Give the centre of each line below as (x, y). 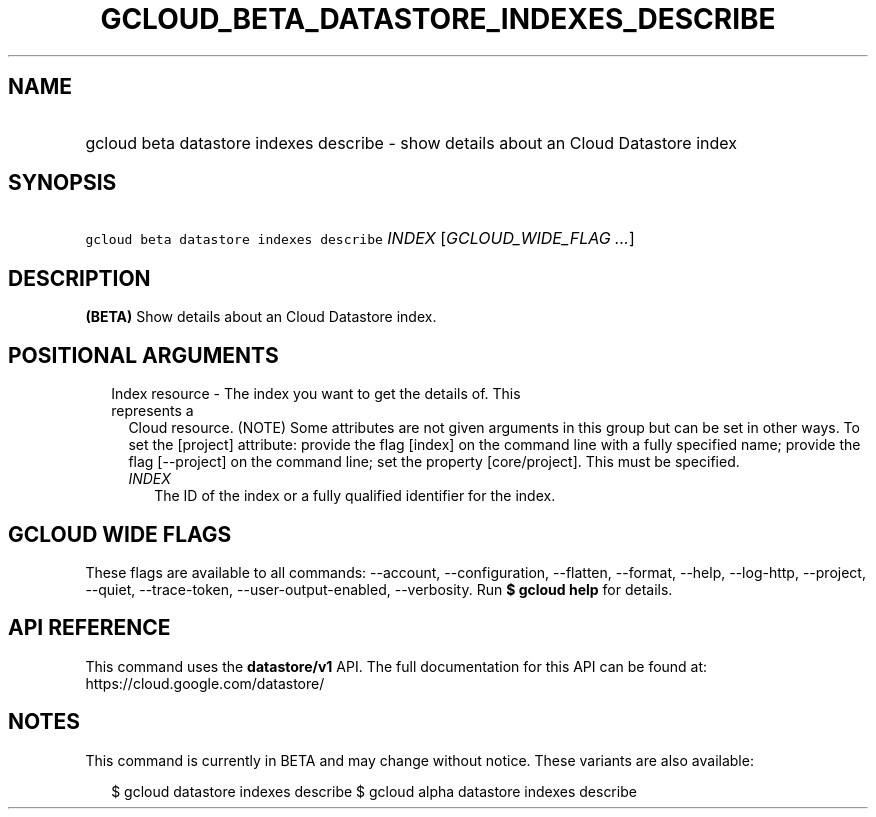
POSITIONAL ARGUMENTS (143, 355)
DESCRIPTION (79, 278)
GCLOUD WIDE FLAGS (120, 534)
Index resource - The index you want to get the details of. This (316, 394)
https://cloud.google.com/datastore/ (205, 683)
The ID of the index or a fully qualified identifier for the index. (355, 496)
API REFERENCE (89, 628)
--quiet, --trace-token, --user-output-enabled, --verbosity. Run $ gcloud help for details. (379, 589)
